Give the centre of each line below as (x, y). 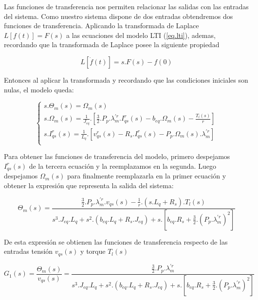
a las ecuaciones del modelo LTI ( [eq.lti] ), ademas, (141, 35)
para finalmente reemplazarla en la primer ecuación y (147, 176)
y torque (93, 251)
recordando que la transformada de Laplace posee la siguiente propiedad (112, 44)
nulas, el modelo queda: (39, 89)
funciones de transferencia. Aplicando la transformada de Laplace (101, 26)
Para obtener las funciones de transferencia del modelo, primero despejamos (117, 156)
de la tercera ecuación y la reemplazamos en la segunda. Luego (122, 166)
